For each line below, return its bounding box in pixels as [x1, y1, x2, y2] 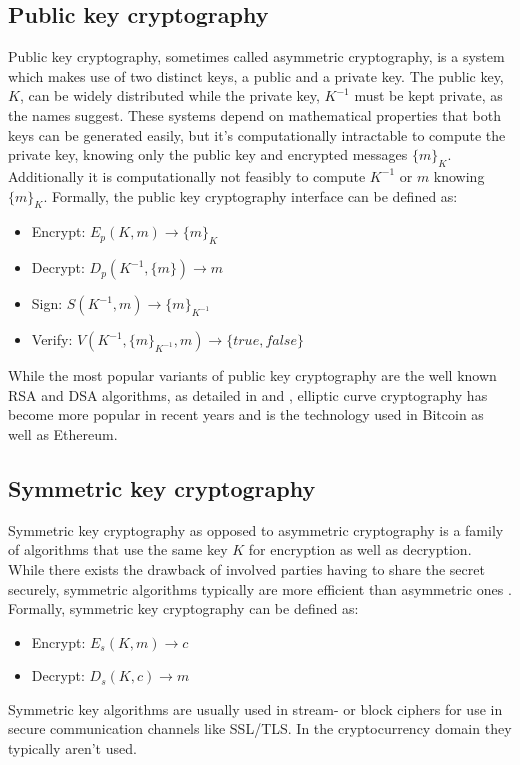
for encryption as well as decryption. [248, 539, 472, 560]
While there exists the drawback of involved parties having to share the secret [8, 558, 485, 579]
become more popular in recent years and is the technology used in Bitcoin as [8, 404, 484, 425]
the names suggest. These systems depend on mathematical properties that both [8, 104, 501, 125]
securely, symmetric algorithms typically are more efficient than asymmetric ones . [8, 578, 512, 599]
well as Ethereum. [8, 423, 118, 444]
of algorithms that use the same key [8, 539, 228, 560]
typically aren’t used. [8, 738, 137, 759]
